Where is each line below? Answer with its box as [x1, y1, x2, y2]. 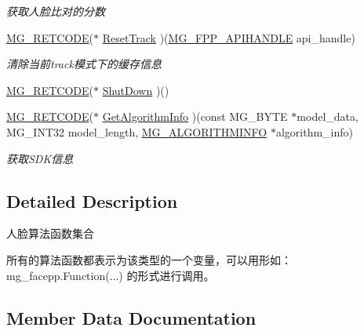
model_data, [297, 108, 359, 125]
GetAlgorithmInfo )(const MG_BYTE [102, 108, 288, 125]
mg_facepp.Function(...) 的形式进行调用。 [6, 267, 215, 283]
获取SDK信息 [6, 150, 74, 166]
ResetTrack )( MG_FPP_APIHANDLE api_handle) [102, 29, 355, 45]
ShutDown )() [102, 82, 169, 98]
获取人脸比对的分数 [6, 3, 105, 19]
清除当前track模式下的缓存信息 [6, 56, 162, 72]
